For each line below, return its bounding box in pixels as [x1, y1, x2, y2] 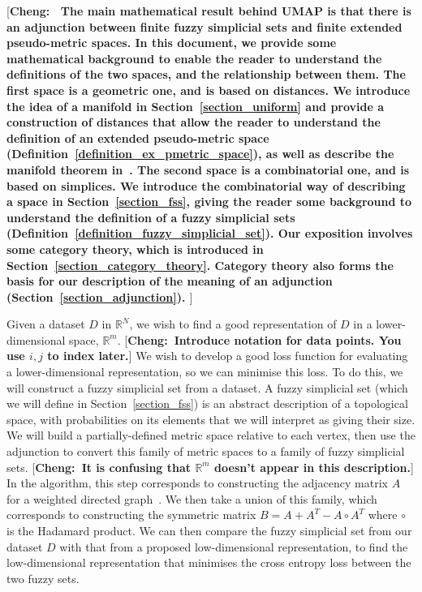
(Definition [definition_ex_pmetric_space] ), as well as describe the [6, 145, 394, 162]
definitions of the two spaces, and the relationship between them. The [6, 66, 406, 83]
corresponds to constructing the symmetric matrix [6, 506, 256, 523]
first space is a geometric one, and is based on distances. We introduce [6, 81, 411, 98]
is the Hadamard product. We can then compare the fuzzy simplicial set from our [6, 522, 412, 538]
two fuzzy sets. [6, 569, 80, 586]
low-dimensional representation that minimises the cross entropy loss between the [6, 554, 411, 571]
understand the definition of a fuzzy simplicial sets [6, 208, 295, 225]
